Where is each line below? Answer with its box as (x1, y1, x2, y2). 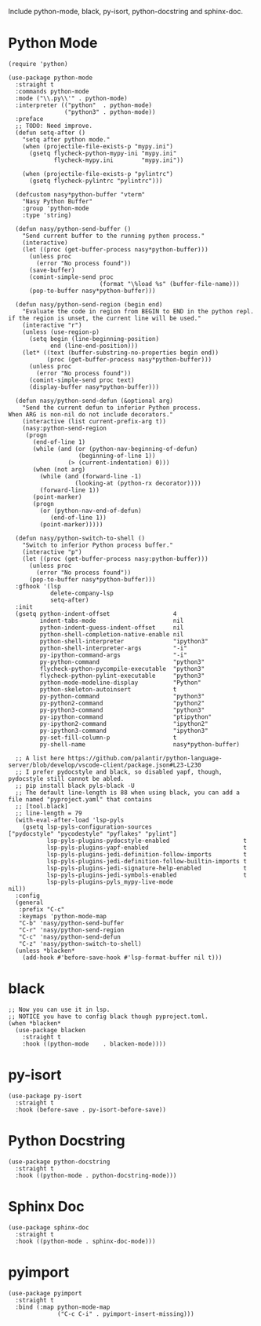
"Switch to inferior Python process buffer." (22, 541, 174, 549)
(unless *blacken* (15, 947, 76, 954)
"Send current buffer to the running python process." (22, 232, 205, 240)
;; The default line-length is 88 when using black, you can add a (15, 789, 241, 797)
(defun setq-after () (15, 129, 86, 137)
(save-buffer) (28, 266, 76, 274)
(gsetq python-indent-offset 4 (15, 610, 177, 617)
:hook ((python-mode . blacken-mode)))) (22, 1040, 167, 1048)
